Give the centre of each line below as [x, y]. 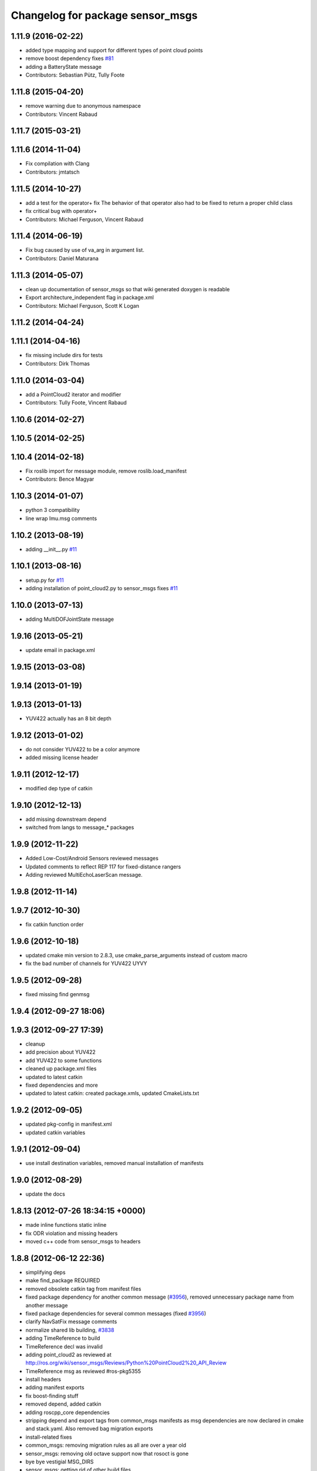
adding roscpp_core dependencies [68, 1412]
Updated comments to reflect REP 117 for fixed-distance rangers [103, 866]
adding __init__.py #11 [51, 549]
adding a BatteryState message [64, 66]
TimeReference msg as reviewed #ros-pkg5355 [83, 1371]
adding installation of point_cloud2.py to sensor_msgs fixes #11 [102, 588]
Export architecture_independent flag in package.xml [90, 298]
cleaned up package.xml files [61, 1069]
